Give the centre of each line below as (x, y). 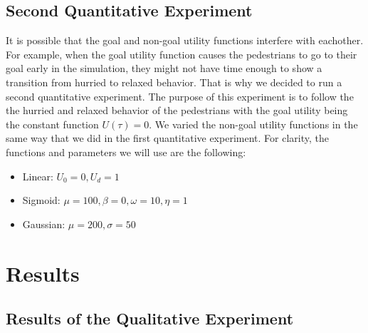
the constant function (52, 124)
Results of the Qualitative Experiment (150, 318)
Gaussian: (44, 224)
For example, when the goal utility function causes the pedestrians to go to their (182, 54)
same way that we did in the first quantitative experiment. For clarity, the (167, 138)
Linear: (38, 176)
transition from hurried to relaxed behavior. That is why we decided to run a (174, 82)
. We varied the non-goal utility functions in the (253, 124)
